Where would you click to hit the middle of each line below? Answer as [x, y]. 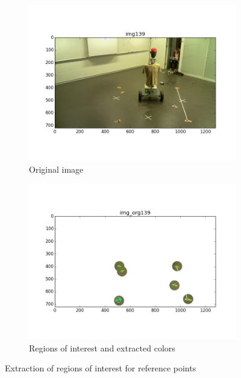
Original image [56, 169]
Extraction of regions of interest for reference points [101, 368]
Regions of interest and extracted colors [102, 348]
